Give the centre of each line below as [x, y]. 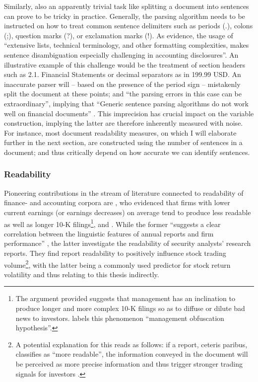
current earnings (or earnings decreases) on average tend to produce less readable [128, 212]
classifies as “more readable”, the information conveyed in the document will [132, 354]
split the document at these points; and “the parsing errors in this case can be [123, 94]
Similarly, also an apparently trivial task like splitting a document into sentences [127, 6]
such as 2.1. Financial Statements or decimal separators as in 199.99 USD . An [123, 74]
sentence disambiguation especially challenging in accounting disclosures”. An [121, 54]
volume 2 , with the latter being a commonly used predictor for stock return [117, 264]
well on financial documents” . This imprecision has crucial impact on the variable [129, 113]
